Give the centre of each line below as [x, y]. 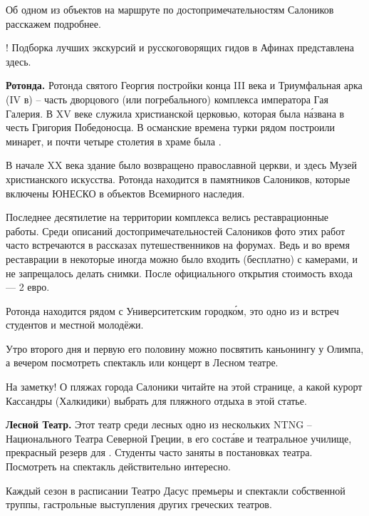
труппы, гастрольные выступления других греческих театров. [139, 504]
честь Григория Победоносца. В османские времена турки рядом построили [170, 127]
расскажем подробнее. [53, 23]
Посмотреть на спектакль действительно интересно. [118, 466]
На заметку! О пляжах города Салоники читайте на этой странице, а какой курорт [184, 387]
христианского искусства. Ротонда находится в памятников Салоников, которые [178, 179]
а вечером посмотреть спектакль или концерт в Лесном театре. [142, 362]
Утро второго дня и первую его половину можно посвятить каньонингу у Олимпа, [185, 348]
